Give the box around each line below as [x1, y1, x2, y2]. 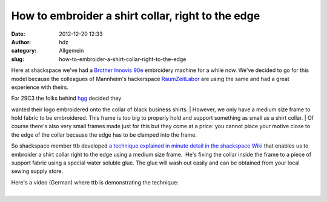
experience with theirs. [11, 83, 69, 91]
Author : [11, 38, 31, 45]
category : [11, 47, 37, 54]
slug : [11, 55, 24, 63]
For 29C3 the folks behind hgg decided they [11, 94, 122, 102]
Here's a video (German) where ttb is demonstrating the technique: [11, 178, 179, 186]
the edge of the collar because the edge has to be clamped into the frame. [11, 131, 197, 138]
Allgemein [59, 47, 84, 54]
